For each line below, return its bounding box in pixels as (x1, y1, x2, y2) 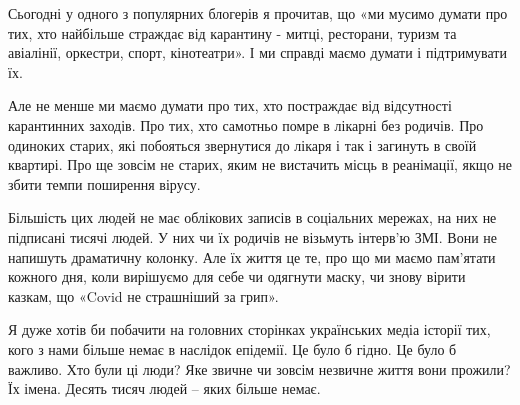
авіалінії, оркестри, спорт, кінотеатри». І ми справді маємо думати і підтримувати (8, 42, 507, 63)
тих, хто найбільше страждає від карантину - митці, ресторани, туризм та (8, 22, 457, 43)
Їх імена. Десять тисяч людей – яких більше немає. (8, 378, 321, 399)
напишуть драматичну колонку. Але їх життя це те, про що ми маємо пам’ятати (8, 246, 496, 267)
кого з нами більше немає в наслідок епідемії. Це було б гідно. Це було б (8, 338, 457, 359)
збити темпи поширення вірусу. (8, 173, 201, 194)
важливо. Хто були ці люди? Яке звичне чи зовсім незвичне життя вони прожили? (8, 358, 511, 379)
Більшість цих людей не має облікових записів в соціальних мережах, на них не (8, 207, 497, 228)
